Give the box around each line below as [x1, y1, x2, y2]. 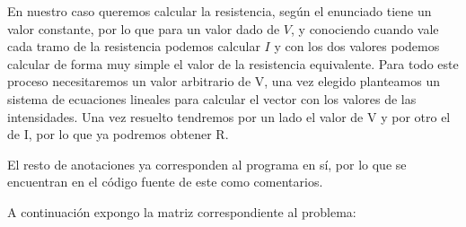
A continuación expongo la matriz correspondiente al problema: [7, 202, 356, 221]
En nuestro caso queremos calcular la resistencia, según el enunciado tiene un [7, 2, 432, 20]
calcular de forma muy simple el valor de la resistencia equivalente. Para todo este [7, 54, 459, 73]
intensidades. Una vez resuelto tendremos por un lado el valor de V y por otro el [7, 107, 451, 126]
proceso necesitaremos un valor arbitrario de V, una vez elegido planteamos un [7, 72, 440, 91]
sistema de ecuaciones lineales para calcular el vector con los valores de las [7, 89, 417, 108]
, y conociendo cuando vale [291, 19, 439, 38]
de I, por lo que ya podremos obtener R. [7, 125, 229, 144]
